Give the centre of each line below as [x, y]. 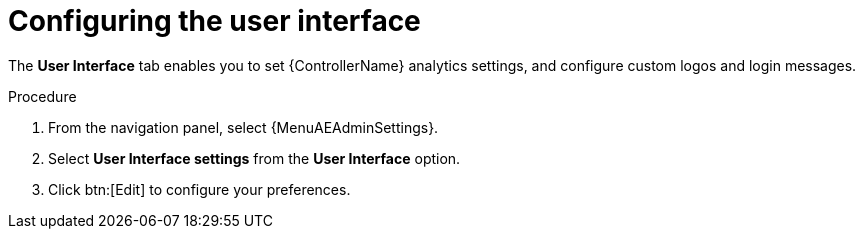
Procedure [42, 96]
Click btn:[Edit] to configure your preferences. [199, 189]
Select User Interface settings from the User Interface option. [254, 158]
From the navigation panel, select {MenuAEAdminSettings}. [243, 127]
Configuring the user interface [214, 21]
